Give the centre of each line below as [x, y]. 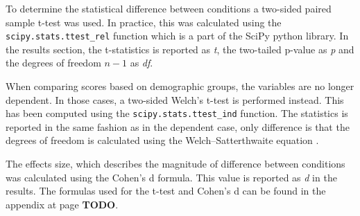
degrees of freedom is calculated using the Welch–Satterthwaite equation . [162, 140]
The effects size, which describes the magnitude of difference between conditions [175, 164]
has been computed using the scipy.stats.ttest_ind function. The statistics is [177, 113]
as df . [142, 63]
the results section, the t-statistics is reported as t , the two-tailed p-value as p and [180, 49]
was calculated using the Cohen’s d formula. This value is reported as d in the [171, 177]
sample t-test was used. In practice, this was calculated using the [144, 22]
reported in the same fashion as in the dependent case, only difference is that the [178, 126]
